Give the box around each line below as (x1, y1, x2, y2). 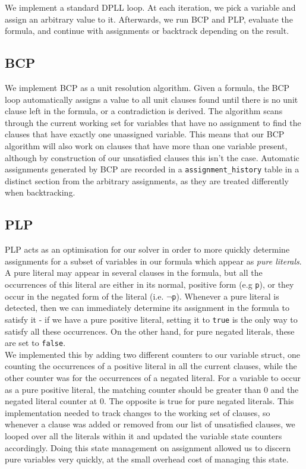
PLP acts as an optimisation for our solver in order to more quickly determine (5, 243, 290, 256)
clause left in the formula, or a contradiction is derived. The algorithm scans (5, 105, 283, 117)
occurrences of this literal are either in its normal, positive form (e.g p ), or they (5, 278, 294, 290)
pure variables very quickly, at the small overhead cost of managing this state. (5, 453, 289, 465)
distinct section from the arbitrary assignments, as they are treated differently (5, 174, 289, 187)
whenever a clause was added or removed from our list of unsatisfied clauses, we (5, 418, 295, 430)
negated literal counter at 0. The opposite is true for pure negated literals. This (5, 395, 294, 407)
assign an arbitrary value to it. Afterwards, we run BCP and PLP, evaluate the (5, 12, 293, 25)
